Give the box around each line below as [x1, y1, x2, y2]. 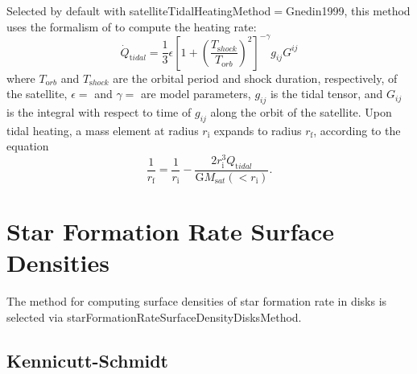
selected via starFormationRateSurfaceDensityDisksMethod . [6, 308, 302, 325]
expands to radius [213, 121, 302, 138]
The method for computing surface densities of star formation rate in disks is [6, 293, 387, 310]
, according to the [313, 121, 401, 138]
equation [6, 138, 49, 154]
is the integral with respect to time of [6, 104, 192, 121]
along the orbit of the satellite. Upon [210, 104, 392, 121]
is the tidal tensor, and [270, 85, 383, 102]
